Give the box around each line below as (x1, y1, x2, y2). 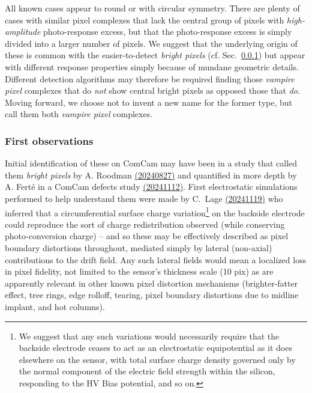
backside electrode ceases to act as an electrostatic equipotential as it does (19, 341, 292, 354)
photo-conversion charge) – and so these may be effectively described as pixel (5, 230, 289, 242)
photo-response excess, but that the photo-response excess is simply (43, 25, 292, 38)
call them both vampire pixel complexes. (5, 108, 153, 120)
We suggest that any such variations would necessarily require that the (19, 329, 280, 342)
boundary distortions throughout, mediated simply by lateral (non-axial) (5, 241, 272, 254)
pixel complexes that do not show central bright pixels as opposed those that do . (5, 84, 300, 97)
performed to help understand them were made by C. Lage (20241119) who (5, 192, 283, 204)
